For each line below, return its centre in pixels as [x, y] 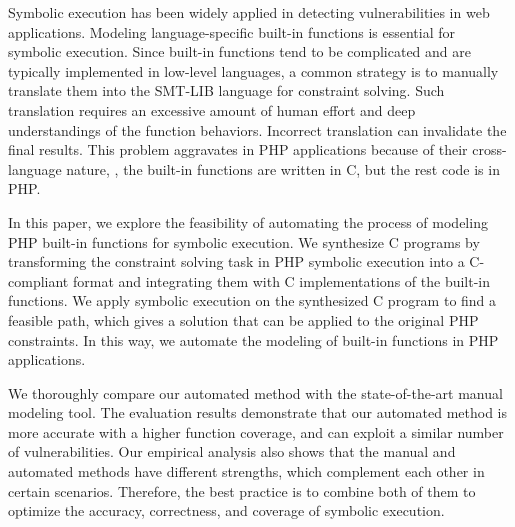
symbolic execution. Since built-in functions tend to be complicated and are [239, 51]
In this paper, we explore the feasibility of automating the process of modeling [248, 221]
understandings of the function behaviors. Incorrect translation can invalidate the [257, 129]
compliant [38, 280]
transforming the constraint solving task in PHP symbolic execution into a [236, 261]
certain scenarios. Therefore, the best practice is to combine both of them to [242, 490]
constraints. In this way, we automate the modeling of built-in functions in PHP [253, 339]
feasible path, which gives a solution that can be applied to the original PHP [243, 319]
